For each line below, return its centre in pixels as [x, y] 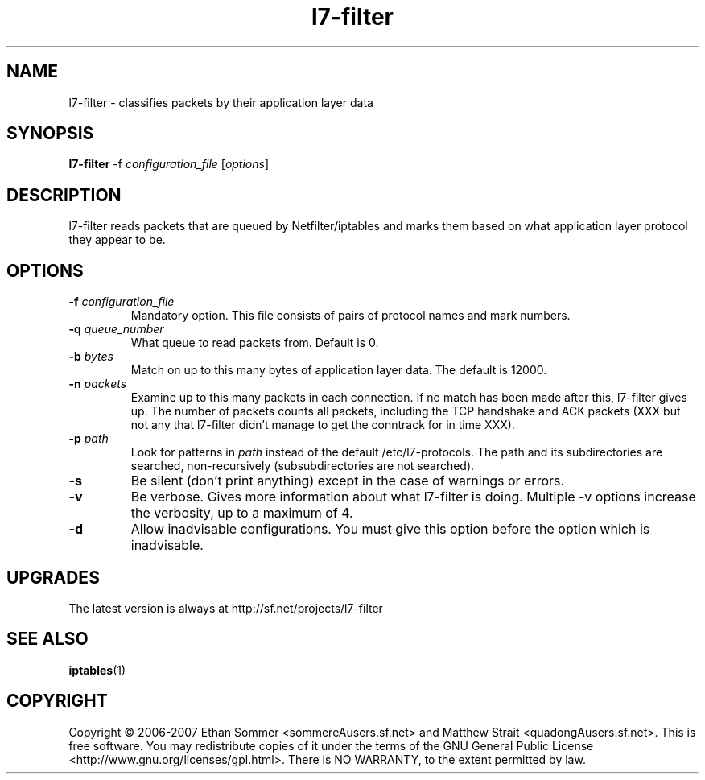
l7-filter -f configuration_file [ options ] [169, 164]
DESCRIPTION [64, 195]
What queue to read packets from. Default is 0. [255, 343]
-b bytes [91, 357]
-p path [89, 439]
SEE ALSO [47, 639]
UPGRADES [53, 577]
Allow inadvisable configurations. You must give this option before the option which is [390, 529]
